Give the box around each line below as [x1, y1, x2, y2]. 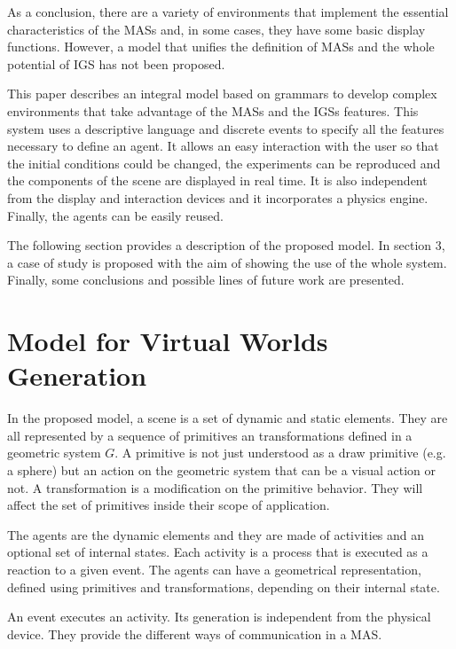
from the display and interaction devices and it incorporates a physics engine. [7, 188, 428, 207]
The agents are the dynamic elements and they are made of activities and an [7, 525, 425, 543]
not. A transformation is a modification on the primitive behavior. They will [7, 478, 423, 497]
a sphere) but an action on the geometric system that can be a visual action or [7, 461, 436, 479]
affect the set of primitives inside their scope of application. [7, 496, 330, 514]
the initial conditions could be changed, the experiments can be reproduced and [7, 153, 441, 172]
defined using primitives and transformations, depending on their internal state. [7, 577, 440, 596]
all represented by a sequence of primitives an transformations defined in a [7, 426, 413, 444]
